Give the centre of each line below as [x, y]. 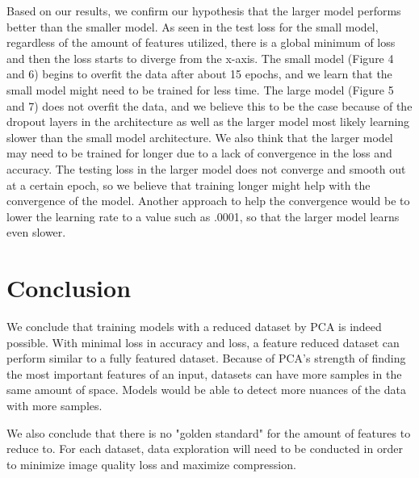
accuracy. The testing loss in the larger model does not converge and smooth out [206, 168]
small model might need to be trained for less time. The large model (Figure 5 [200, 89]
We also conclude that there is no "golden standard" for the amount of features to [209, 432]
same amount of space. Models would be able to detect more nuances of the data [206, 390]
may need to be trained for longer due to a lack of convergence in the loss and [199, 153]
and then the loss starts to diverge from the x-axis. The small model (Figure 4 [200, 58]
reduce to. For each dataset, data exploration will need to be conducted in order [205, 449]
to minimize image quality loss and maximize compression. [151, 464]
